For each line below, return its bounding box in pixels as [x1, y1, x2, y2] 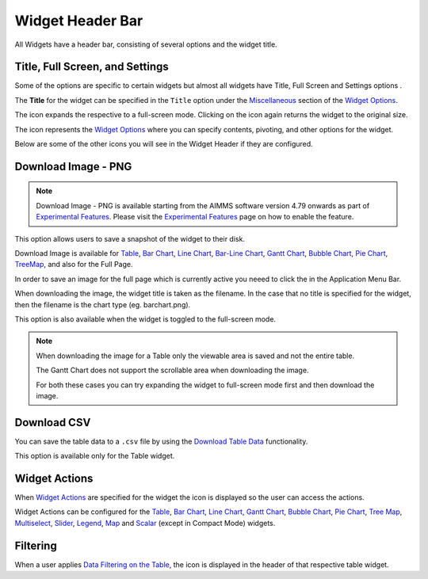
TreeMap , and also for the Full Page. [14, 260, 133, 269]
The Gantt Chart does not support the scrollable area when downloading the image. [36, 365, 309, 375]
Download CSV [14, 416, 91, 429]
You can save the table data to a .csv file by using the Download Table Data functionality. [14, 436, 308, 446]
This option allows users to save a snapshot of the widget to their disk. [14, 234, 246, 243]
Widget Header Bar [14, 12, 143, 29]
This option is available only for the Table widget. [14, 451, 175, 461]
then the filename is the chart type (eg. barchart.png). [14, 299, 191, 309]
